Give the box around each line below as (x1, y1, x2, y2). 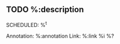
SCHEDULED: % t (6, 20, 47, 28)
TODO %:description (6, 5, 84, 15)
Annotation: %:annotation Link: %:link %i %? (6, 32, 115, 40)
